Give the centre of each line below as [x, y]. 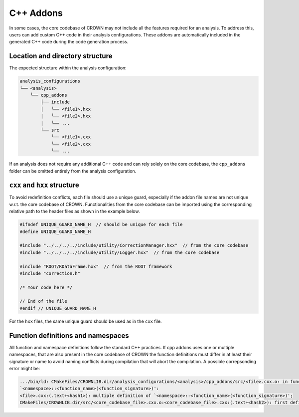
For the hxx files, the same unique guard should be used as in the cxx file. [85, 321]
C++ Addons [36, 13]
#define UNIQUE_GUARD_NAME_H [55, 231]
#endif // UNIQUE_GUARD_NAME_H [58, 308]
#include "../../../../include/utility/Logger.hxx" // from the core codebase [120, 252]
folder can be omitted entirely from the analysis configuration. [73, 171]
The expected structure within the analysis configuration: [68, 68]
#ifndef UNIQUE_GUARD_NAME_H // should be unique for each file [101, 225]
